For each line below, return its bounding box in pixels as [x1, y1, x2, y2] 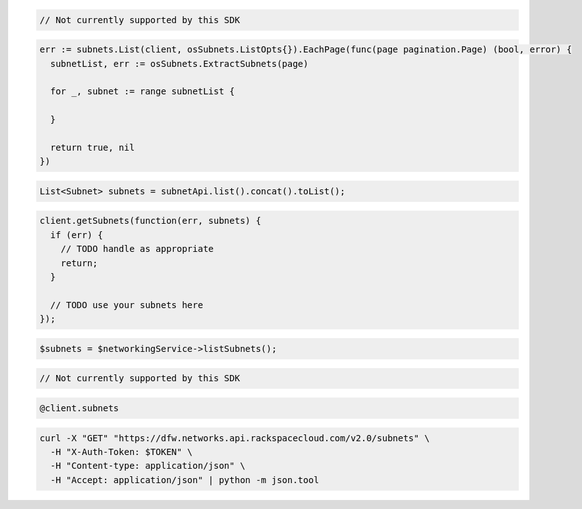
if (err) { [50, 229, 104, 240]
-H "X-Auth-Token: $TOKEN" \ [50, 446, 194, 457]
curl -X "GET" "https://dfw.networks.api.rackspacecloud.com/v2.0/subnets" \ [39, 432, 430, 444]
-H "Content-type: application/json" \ [50, 460, 246, 472]
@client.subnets [39, 402, 120, 414]
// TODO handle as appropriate [60, 243, 214, 255]
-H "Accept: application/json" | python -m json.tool [50, 474, 320, 485]
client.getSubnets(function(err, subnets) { [39, 215, 262, 227]
